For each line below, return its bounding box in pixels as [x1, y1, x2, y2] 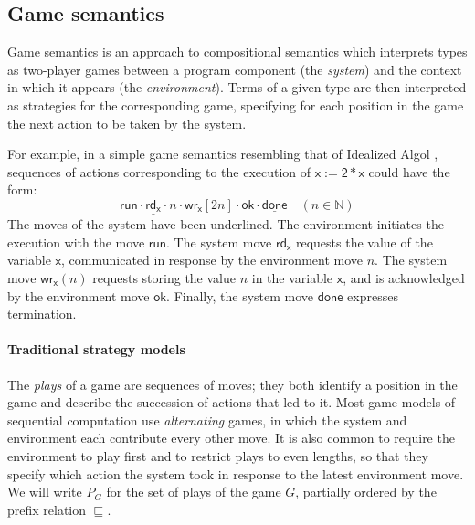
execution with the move [7, 232, 145, 251]
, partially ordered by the [295, 482, 437, 501]
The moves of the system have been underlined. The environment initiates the [7, 215, 444, 234]
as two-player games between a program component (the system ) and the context [7, 59, 462, 79]
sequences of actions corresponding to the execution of [7, 162, 311, 181]
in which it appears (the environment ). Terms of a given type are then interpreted [7, 78, 467, 97]
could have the [368, 162, 450, 181]
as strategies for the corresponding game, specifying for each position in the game [7, 95, 464, 114]
